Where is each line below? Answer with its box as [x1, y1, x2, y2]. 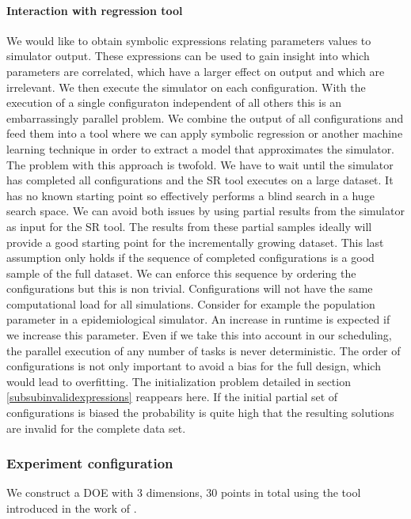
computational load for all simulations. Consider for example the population [6, 295, 375, 312]
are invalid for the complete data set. [6, 419, 186, 436]
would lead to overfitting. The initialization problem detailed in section [6, 373, 351, 389]
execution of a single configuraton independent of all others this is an [6, 94, 342, 111]
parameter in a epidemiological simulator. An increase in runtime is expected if [6, 311, 390, 328]
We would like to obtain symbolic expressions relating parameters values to [6, 32, 371, 48]
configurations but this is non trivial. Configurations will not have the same [6, 280, 373, 297]
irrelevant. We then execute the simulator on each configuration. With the [6, 78, 366, 95]
